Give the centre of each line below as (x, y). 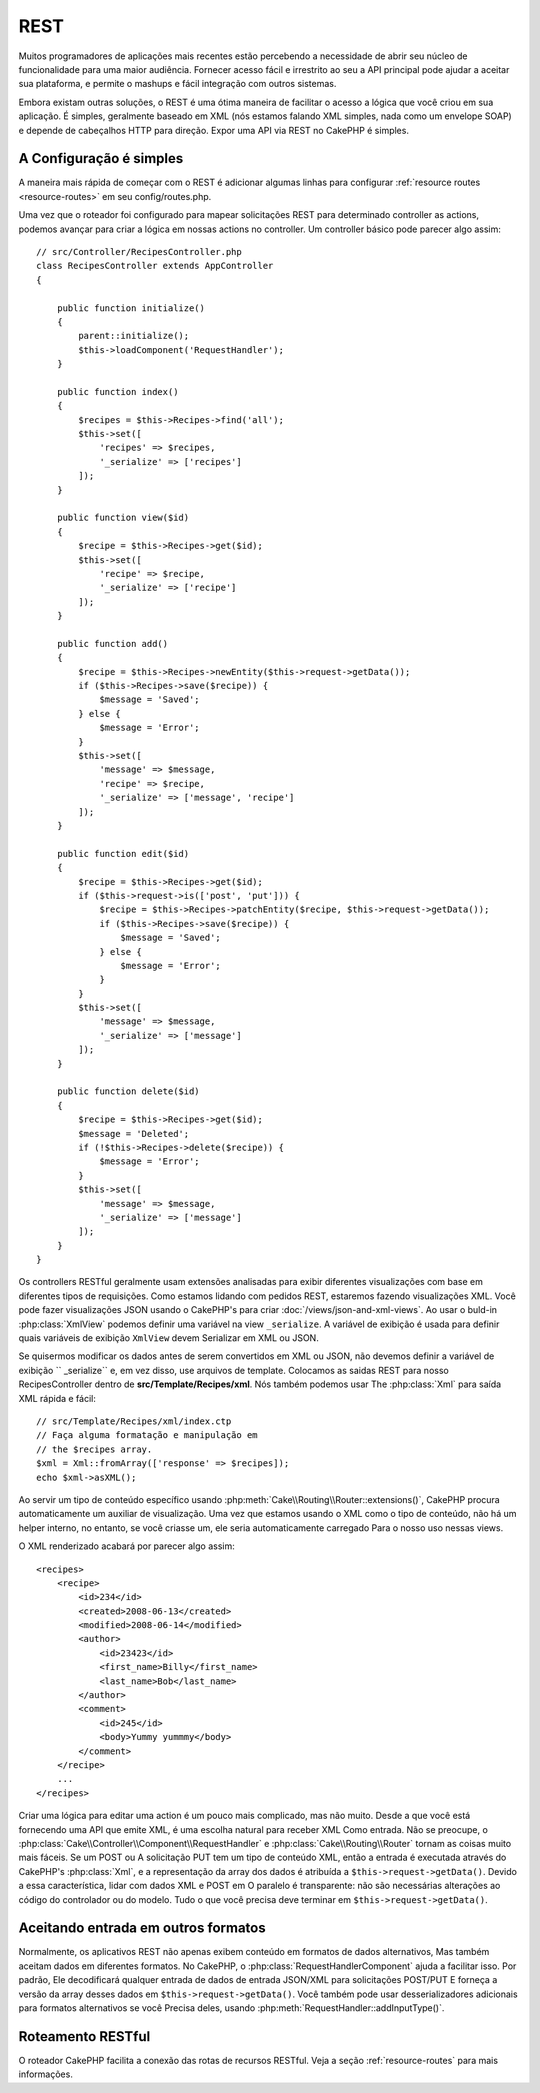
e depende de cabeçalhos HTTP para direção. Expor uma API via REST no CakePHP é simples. (214, 130)
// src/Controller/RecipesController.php (139, 251)
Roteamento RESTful (84, 2036)
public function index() (117, 391)
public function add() (112, 643)
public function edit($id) (123, 853)
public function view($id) (123, 518)
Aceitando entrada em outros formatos (142, 1928)
